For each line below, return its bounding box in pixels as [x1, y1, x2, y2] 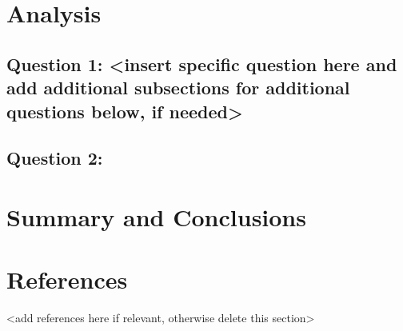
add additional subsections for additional [6, 75, 350, 100]
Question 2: [6, 146, 103, 170]
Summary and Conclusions [6, 200, 306, 233]
